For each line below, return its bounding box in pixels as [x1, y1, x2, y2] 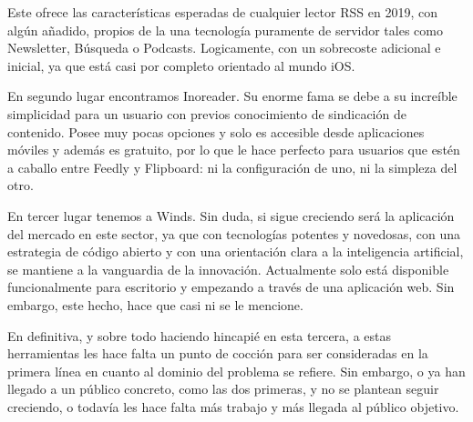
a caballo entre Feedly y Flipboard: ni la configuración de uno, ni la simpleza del [7, 157, 458, 176]
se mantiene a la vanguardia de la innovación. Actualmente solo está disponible [7, 259, 449, 278]
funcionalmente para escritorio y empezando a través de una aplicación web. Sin [7, 277, 455, 296]
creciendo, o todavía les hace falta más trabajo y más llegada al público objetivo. [7, 397, 459, 416]
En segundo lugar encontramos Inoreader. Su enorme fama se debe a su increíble [7, 86, 458, 105]
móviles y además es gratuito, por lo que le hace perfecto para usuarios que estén [7, 140, 460, 159]
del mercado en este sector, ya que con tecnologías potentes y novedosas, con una [7, 224, 461, 243]
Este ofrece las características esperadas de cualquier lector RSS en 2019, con [7, 3, 437, 21]
